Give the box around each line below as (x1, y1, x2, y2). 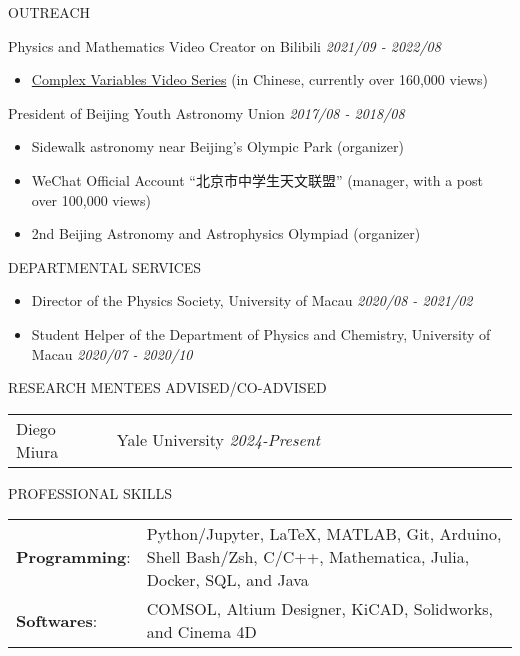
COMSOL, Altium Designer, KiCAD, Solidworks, (146, 597, 494, 621)
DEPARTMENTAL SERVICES (8, 256, 202, 277)
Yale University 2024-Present (116, 428, 321, 452)
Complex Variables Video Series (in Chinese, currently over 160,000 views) (31, 69, 489, 90)
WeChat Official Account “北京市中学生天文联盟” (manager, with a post (31, 169, 484, 190)
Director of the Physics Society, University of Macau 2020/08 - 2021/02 (31, 290, 473, 311)
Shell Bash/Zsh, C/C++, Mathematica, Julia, (146, 545, 470, 569)
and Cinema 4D (146, 620, 257, 644)
